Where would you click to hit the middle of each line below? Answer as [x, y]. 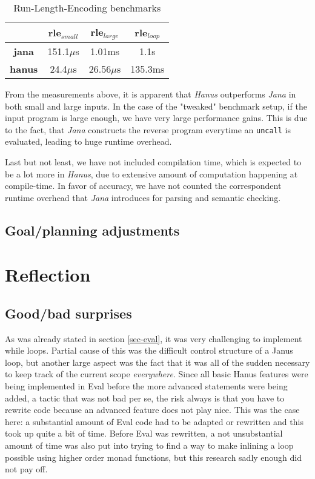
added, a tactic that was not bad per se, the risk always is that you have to [145, 398]
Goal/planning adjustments [92, 230]
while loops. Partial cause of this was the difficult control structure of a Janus [149, 350]
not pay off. [26, 469]
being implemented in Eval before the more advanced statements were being [146, 386]
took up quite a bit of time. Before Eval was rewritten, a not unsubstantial [144, 433]
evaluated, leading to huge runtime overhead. [88, 141]
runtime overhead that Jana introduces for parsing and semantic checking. [143, 197]
